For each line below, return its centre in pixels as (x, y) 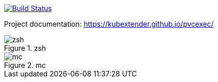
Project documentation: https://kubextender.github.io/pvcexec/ (109, 24)
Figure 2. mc (25, 65)
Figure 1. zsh (25, 48)
